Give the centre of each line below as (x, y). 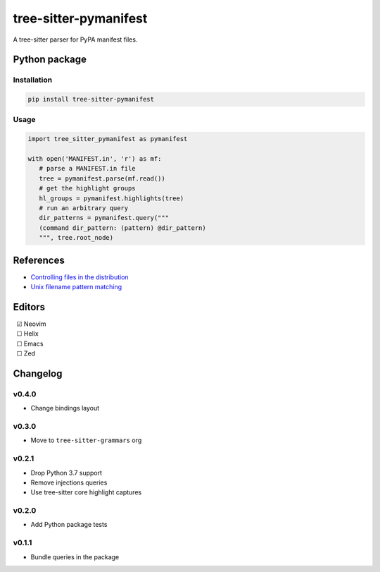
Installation (33, 80)
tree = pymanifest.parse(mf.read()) (102, 178)
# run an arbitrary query (84, 208)
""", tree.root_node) (76, 238)
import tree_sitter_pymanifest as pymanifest (108, 139)
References (39, 260)
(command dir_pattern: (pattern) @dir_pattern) (123, 228)
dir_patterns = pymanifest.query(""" (104, 218)
